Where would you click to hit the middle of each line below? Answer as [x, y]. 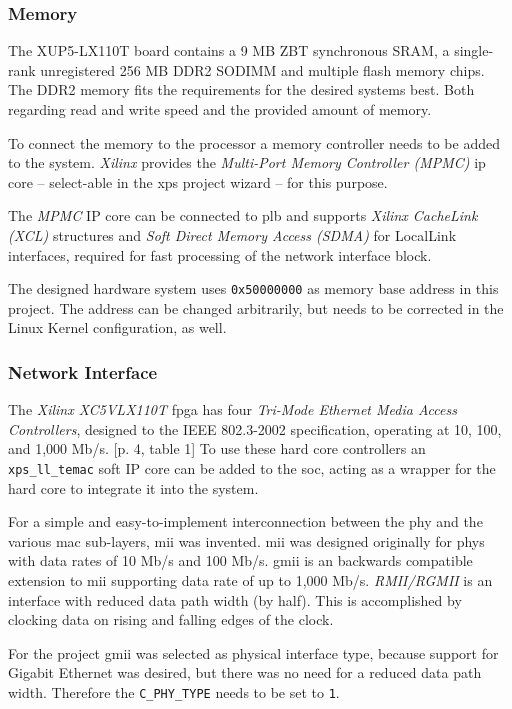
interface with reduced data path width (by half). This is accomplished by [235, 599]
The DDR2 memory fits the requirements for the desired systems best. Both [241, 89]
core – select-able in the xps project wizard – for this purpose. [198, 181]
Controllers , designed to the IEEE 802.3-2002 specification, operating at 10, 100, [255, 428]
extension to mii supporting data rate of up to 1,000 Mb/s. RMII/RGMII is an [250, 580]
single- [474, 50]
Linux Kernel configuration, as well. [117, 327]
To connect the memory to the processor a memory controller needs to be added [254, 142]
